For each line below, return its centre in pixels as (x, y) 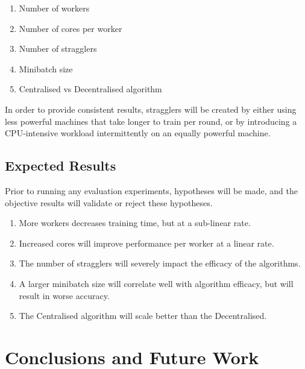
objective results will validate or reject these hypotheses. (109, 202)
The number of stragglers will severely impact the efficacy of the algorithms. (160, 263)
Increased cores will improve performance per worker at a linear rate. (146, 243)
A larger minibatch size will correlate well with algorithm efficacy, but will (156, 283)
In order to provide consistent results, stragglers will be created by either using (151, 109)
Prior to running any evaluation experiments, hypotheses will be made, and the (151, 190)
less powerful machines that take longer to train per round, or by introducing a (151, 121)
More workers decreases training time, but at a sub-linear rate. (135, 223)
